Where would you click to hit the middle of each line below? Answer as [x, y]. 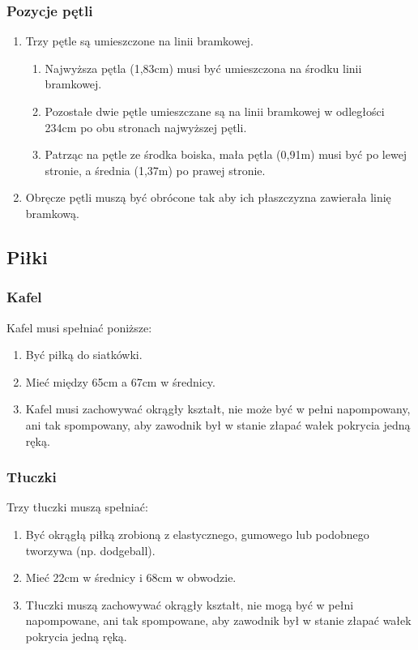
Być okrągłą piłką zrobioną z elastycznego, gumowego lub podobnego [197, 534]
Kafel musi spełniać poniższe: [79, 327]
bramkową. [52, 213]
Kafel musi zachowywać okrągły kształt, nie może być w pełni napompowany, [218, 409]
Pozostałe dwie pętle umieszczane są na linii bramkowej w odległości [215, 111]
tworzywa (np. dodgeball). [90, 550]
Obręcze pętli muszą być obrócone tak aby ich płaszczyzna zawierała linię [208, 197]
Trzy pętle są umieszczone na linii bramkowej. [139, 41]
